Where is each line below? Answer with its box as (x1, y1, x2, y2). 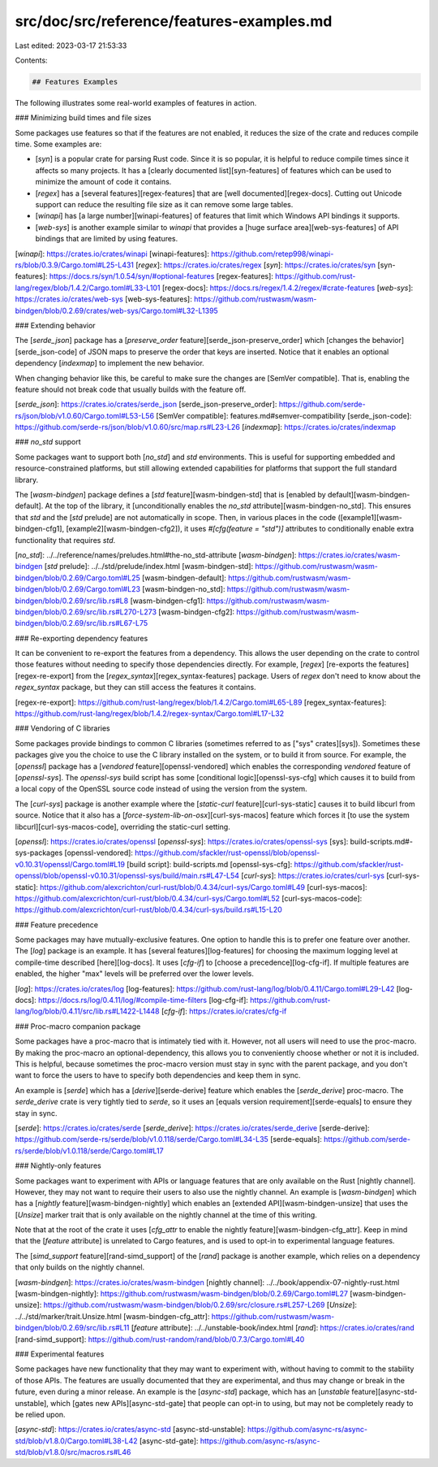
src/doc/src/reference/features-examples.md (15, 12, 333, 30)
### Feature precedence (15, 919, 99, 930)
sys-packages (15, 848, 63, 857)
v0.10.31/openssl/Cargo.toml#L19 (15, 859, 126, 869)
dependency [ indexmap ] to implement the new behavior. (15, 358, 204, 368)
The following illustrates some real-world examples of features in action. (15, 98, 257, 107)
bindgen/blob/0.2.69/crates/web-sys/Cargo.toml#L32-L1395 (15, 306, 218, 315)
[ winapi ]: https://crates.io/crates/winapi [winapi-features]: (15, 249, 210, 258)
